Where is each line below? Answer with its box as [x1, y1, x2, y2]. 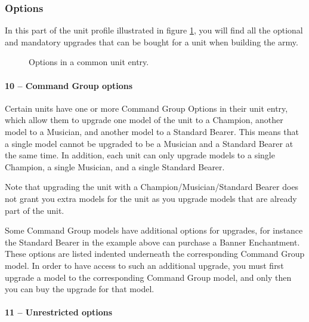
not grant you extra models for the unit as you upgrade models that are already [5, 192, 297, 204]
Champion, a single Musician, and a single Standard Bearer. [5, 160, 225, 173]
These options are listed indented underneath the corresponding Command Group [5, 247, 305, 260]
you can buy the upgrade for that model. [5, 283, 154, 295]
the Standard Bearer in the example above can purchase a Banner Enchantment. [5, 235, 300, 248]
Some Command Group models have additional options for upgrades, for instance [5, 224, 303, 237]
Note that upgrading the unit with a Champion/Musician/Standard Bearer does [5, 180, 299, 193]
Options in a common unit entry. [29, 56, 149, 68]
